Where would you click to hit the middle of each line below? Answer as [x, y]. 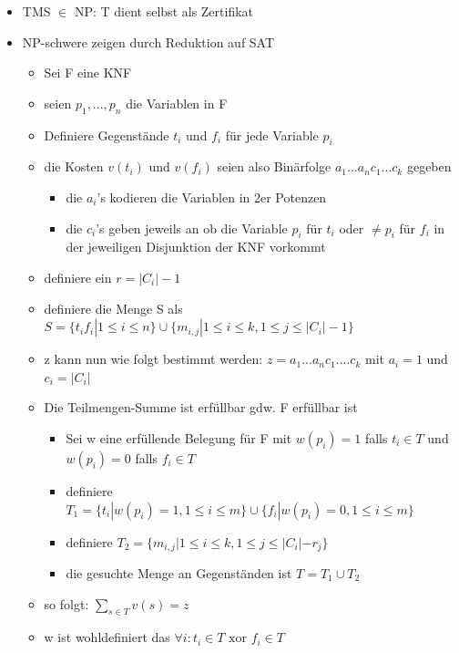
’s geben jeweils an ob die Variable [192, 228]
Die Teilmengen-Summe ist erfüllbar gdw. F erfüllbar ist [201, 407]
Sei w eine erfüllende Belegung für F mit [179, 437]
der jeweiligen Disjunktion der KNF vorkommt [196, 247]
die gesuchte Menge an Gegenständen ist [179, 572]
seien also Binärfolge [274, 166]
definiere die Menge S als [113, 308]
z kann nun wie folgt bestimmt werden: [153, 359]
